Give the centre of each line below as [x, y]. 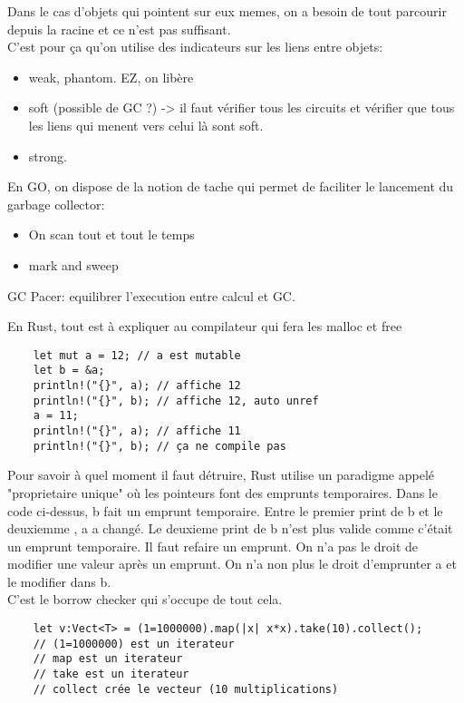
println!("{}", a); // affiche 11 [137, 431]
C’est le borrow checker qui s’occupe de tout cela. [145, 599]
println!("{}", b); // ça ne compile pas [159, 446]
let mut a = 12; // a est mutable [137, 355]
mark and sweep [73, 264]
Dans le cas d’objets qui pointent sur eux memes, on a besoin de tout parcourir [227, 11]
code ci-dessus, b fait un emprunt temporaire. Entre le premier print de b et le [225, 510]
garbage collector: [56, 204]
